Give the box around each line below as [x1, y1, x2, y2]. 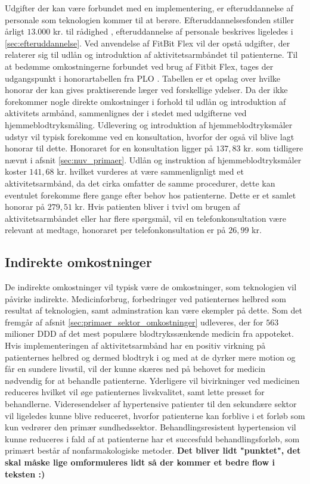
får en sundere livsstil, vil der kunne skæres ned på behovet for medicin [5, 362, 265, 375]
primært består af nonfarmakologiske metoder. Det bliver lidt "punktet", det [5, 444, 301, 457]
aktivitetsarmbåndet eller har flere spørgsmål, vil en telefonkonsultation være [5, 212, 286, 224]
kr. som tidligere [243, 142, 303, 154]
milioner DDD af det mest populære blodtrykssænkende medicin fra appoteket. [5, 327, 294, 340]
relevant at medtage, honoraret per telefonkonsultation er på [5, 224, 226, 236]
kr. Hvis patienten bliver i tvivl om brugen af [75, 200, 240, 213]
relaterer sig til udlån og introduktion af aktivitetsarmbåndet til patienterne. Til [5, 48, 298, 61]
